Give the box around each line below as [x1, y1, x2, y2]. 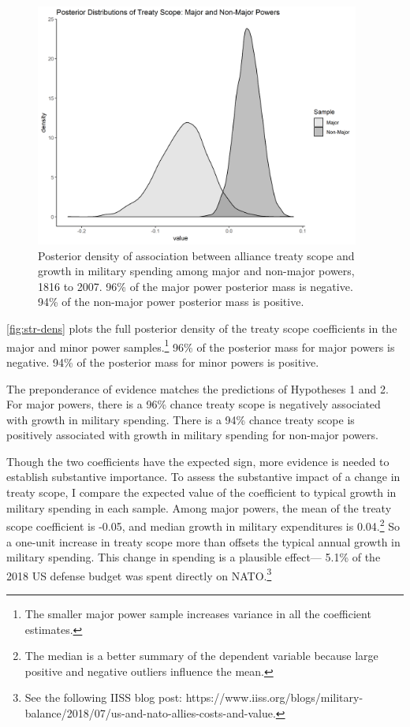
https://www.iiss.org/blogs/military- [185, 689, 363, 706]
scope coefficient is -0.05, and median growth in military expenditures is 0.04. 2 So [6, 516, 400, 534]
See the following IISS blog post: [24, 689, 183, 706]
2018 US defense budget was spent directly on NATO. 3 [6, 565, 272, 583]
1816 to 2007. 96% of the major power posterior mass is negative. [38, 278, 353, 294]
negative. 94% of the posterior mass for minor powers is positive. [6, 353, 319, 370]
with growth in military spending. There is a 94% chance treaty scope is [6, 411, 355, 427]
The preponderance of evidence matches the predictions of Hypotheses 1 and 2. [6, 380, 389, 397]
